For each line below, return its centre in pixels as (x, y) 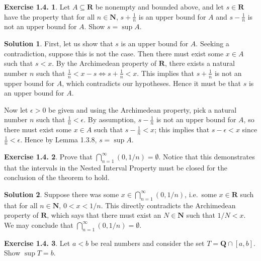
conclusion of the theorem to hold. (57, 177)
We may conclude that (39, 225)
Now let (16, 109)
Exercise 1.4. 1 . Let (37, 7)
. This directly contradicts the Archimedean (168, 205)
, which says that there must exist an (104, 215)
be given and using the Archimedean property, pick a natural (143, 109)
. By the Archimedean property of (104, 63)
